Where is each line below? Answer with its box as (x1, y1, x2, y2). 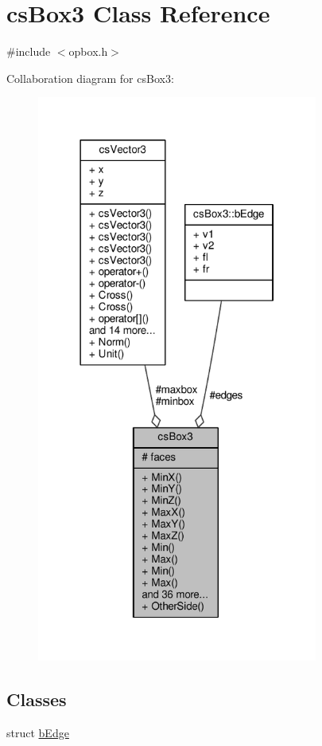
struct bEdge (6, 724, 69, 741)
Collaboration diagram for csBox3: (6, 69, 174, 86)
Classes (6, 687, 67, 712)
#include (6, 43, 51, 60)
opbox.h (68, 43, 108, 60)
